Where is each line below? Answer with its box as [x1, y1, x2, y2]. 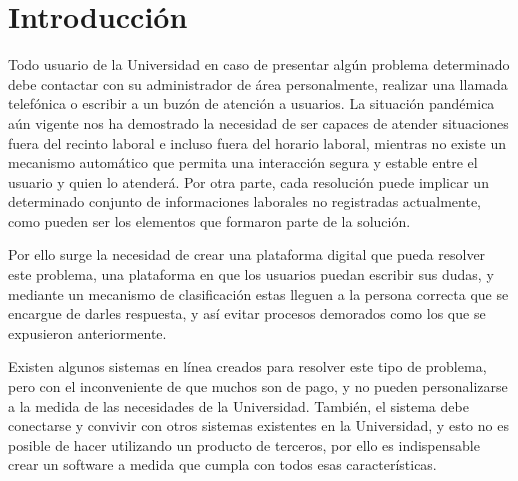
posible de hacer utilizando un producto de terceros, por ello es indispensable [8, 434, 480, 455]
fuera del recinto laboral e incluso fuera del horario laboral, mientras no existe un [8, 132, 506, 153]
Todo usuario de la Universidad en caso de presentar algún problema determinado [8, 54, 510, 75]
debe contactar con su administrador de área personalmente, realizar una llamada [8, 73, 508, 94]
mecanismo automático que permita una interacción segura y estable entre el [8, 152, 478, 173]
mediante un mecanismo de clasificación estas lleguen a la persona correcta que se [8, 283, 509, 304]
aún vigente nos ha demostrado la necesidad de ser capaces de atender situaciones [8, 112, 509, 133]
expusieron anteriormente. [8, 322, 167, 343]
